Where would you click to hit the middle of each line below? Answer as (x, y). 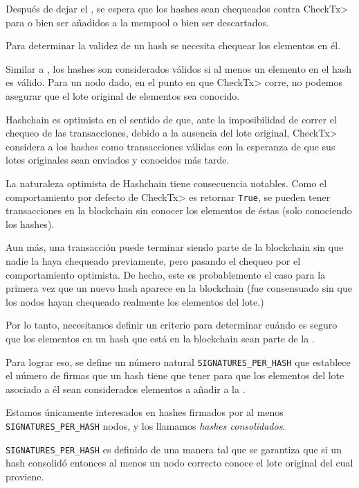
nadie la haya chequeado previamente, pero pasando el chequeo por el (153, 260)
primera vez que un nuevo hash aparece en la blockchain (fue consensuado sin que (179, 288)
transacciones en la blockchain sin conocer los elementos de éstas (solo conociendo (179, 210)
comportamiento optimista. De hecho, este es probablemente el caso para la (166, 274)
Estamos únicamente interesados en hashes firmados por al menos (145, 412)
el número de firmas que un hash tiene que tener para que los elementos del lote (175, 375)
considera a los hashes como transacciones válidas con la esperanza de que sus (171, 146)
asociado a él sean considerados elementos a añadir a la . (126, 389)
